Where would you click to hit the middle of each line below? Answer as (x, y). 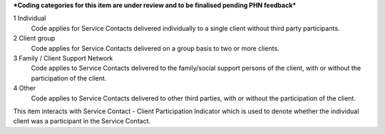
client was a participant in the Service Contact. (82, 121)
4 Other (24, 88)
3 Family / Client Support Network (63, 58)
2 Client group (34, 38)
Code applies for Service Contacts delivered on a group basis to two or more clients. (155, 48)
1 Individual (30, 19)
